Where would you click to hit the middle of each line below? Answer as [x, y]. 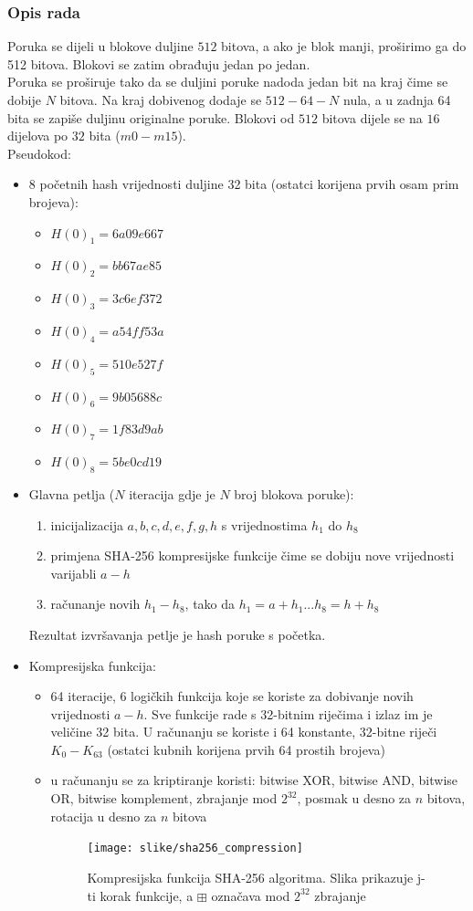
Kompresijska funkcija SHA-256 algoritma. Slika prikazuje [250, 877]
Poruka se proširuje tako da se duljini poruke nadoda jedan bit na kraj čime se [228, 82]
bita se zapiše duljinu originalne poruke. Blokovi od [151, 117]
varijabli [74, 573]
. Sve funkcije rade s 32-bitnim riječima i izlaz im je [288, 713]
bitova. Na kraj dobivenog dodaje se [161, 99]
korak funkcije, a [147, 895]
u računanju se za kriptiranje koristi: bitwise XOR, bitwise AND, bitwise [254, 780]
